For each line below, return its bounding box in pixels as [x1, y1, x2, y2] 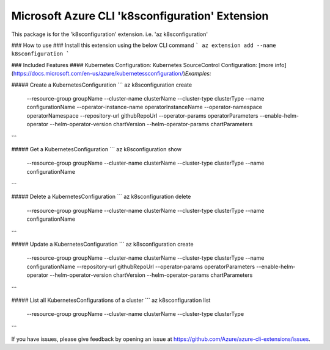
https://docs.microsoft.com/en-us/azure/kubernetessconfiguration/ [13, 70, 183, 77]
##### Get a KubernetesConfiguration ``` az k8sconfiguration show [11, 145, 182, 152]
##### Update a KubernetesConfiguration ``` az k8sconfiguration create [11, 240, 194, 248]
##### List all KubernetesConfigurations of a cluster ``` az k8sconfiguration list [11, 296, 211, 304]
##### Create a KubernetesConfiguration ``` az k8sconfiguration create [11, 81, 193, 88]
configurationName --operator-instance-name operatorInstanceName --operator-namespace [26, 104, 263, 111]
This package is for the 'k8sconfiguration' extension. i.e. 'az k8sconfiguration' [11, 30, 208, 38]
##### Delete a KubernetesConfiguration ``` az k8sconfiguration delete [11, 193, 191, 201]
